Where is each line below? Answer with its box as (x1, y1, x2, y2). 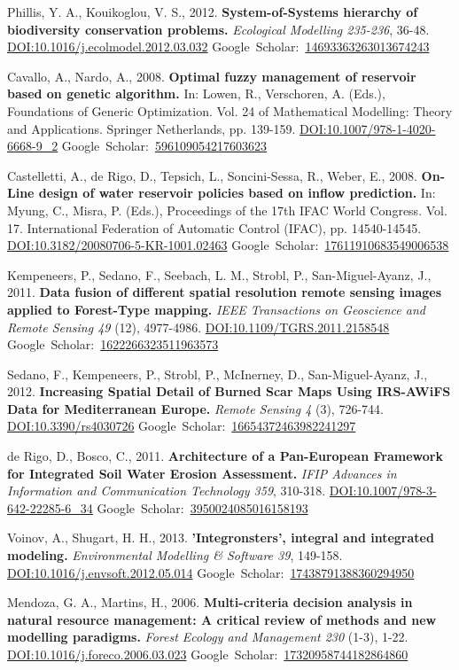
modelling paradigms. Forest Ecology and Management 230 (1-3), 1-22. (7, 627, 408, 646)
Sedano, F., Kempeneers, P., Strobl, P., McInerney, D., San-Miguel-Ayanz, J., (7, 364, 428, 383)
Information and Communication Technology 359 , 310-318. (7, 481, 326, 500)
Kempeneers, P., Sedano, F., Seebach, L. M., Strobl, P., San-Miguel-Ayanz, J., (7, 265, 432, 284)
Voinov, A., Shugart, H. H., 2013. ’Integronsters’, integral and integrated (7, 528, 434, 547)
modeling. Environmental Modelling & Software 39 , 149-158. (7, 546, 343, 565)
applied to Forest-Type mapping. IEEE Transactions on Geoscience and (7, 300, 425, 318)
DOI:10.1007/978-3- (329, 481, 437, 500)
